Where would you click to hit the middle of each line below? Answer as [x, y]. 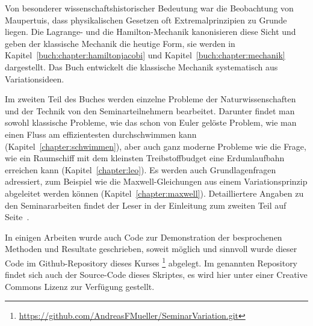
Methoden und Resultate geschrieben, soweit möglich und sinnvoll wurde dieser [151, 249]
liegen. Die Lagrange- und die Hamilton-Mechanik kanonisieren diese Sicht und [150, 32]
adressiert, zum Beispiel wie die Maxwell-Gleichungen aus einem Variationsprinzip [156, 181]
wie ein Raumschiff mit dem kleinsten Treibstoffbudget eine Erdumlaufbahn [145, 158]
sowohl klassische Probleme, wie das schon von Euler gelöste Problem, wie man [151, 122]
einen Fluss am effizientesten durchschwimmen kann [101, 134]
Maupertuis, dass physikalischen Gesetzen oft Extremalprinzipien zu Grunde [146, 20]
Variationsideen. [35, 78]
